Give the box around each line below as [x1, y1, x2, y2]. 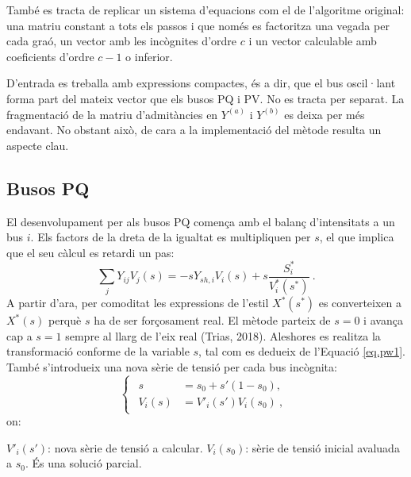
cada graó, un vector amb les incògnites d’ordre [6, 33, 237, 49]
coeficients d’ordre [6, 48, 94, 64]
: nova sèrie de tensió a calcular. [48, 439, 203, 456]
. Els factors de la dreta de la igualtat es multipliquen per [30, 229, 311, 245]
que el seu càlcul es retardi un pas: [6, 244, 175, 260]
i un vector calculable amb [248, 33, 377, 49]
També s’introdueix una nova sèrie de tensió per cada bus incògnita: [6, 359, 337, 375]
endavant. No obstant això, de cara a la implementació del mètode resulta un [6, 121, 382, 138]
